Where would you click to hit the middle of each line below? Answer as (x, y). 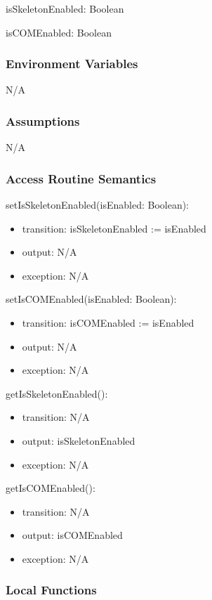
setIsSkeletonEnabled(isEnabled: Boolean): (98, 205)
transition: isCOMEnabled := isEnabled (108, 322)
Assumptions (43, 120)
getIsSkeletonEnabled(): (57, 393)
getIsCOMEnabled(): (51, 488)
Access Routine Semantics (81, 178)
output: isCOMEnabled (72, 535)
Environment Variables (72, 64)
